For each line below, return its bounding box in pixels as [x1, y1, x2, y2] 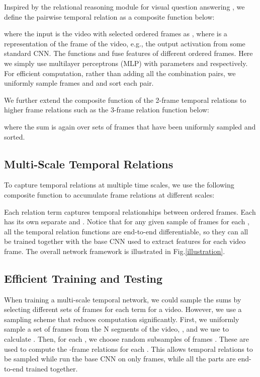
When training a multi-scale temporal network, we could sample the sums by [4, 294, 241, 304]
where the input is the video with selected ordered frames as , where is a [4, 28, 227, 39]
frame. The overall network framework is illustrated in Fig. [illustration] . [4, 245, 225, 256]
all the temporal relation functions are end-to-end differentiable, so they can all [4, 226, 248, 236]
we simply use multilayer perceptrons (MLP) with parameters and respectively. [4, 57, 248, 68]
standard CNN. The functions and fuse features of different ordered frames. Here [4, 48, 253, 58]
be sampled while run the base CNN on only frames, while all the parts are [4, 353, 236, 364]
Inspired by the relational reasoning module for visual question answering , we [4, 2, 245, 12]
